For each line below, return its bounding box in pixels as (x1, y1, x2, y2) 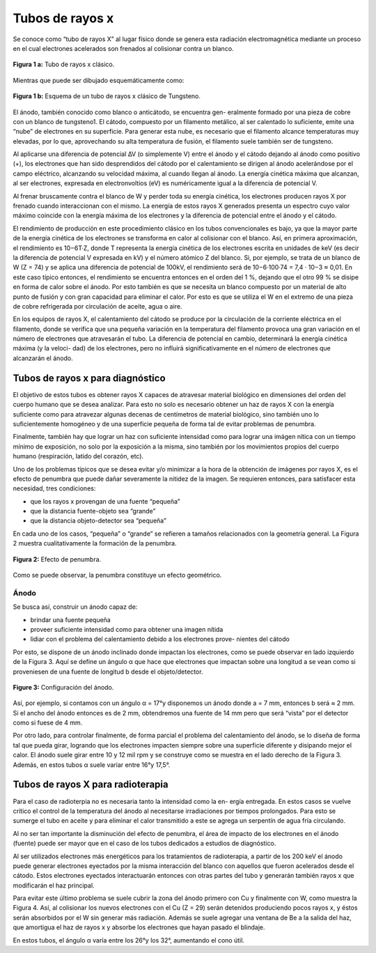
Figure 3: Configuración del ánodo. (13, 683, 114, 691)
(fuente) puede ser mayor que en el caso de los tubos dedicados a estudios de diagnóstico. (13, 839, 276, 848)
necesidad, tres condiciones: (13, 484, 96, 493)
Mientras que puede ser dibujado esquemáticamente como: (13, 76, 185, 84)
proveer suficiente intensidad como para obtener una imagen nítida (30, 625, 224, 633)
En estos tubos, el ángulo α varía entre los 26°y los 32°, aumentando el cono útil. (13, 936, 245, 944)
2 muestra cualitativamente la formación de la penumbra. (13, 539, 177, 548)
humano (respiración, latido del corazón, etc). (13, 452, 144, 460)
